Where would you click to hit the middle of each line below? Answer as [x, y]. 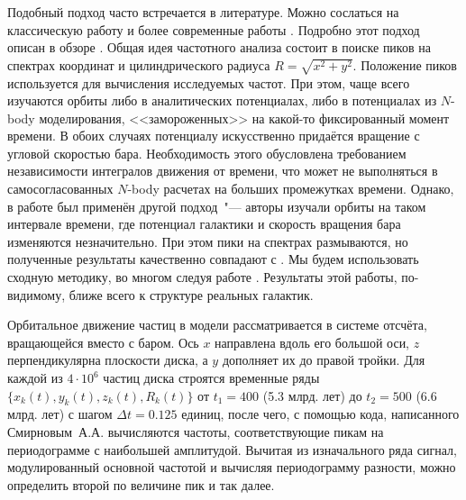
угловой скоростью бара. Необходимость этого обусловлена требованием [207, 153]
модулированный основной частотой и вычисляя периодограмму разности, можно [232, 467]
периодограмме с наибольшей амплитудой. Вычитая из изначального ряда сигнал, [232, 449]
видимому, [37, 294]
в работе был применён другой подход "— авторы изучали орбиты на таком [217, 206]
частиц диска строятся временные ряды [211, 378]
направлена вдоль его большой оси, [312, 342]
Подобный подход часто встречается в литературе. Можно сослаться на [203, 12]
